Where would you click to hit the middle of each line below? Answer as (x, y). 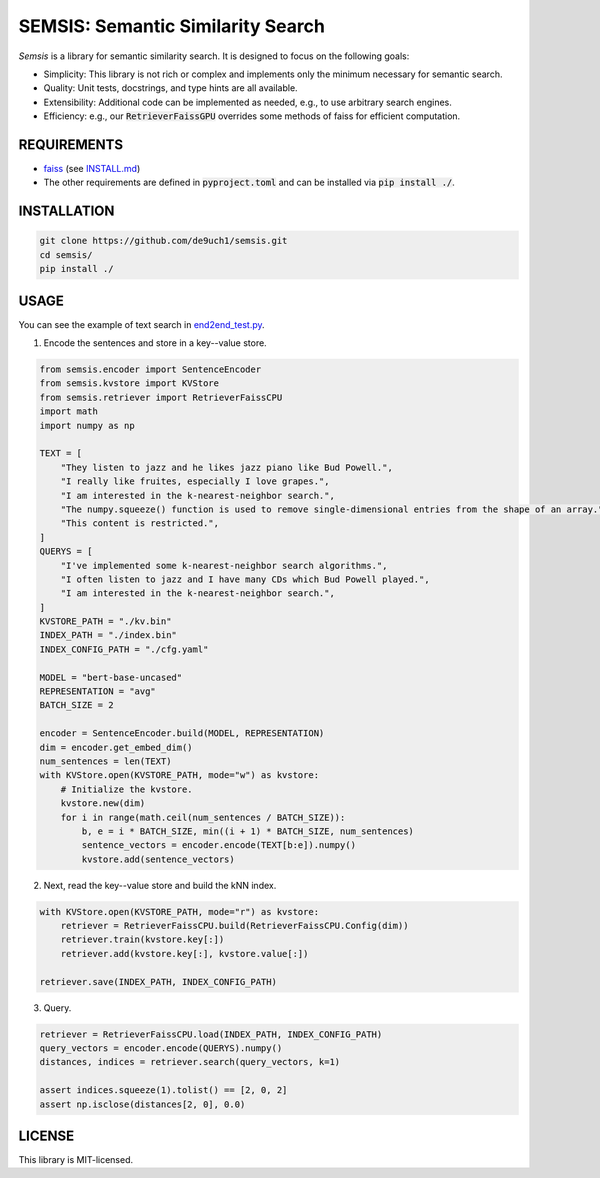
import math (69, 411)
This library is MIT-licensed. (76, 1160)
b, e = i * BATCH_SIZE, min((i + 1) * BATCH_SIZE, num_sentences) (248, 831)
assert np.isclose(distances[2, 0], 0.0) (142, 1104)
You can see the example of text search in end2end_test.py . (141, 324)
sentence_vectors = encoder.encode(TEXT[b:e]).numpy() (219, 845)
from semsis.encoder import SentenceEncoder (150, 369)
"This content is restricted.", (140, 523)
